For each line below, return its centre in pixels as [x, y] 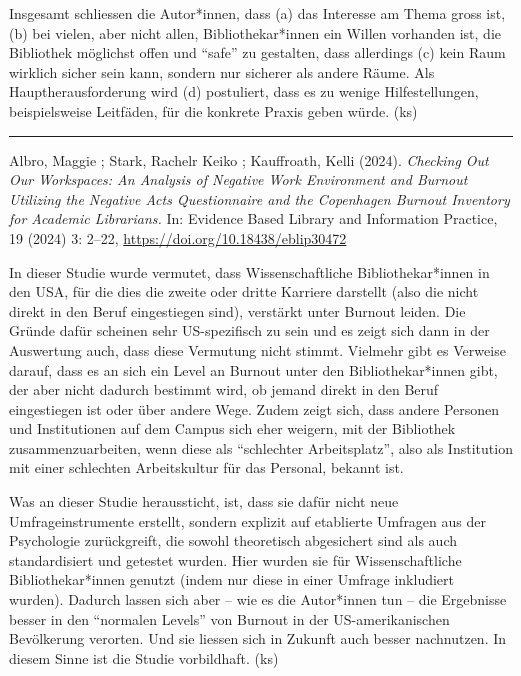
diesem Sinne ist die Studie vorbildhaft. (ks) [144, 657]
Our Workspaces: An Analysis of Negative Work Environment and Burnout [238, 179]
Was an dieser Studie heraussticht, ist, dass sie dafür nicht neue [204, 501]
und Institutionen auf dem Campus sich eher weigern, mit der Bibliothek [232, 428]
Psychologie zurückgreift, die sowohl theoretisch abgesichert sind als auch [233, 540]
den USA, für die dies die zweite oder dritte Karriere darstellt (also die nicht [244, 291]
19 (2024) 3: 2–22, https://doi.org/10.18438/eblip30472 [178, 237]
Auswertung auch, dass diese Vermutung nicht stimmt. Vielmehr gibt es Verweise [257, 349]
